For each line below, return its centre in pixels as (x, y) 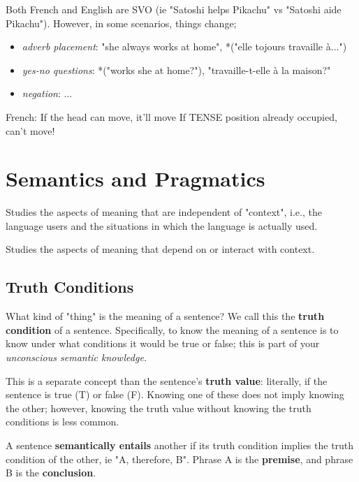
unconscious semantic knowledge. (76, 357)
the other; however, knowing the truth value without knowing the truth (159, 408)
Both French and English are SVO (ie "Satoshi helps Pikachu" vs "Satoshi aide (174, 9)
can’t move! (30, 130)
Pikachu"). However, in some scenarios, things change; (121, 23)
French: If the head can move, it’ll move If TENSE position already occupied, (171, 116)
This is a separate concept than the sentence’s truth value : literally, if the (167, 380)
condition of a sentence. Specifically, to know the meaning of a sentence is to (172, 329)
